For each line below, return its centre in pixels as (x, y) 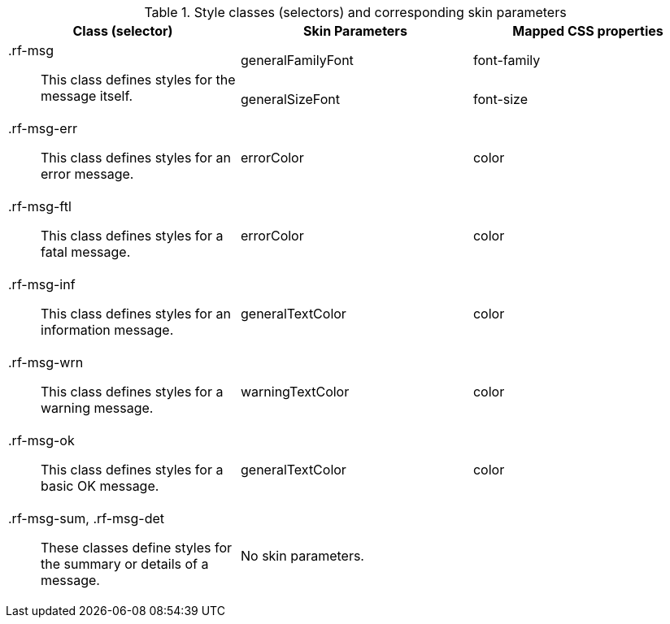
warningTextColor (295, 392)
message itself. (87, 96)
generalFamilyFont (297, 60)
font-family (507, 60)
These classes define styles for (137, 548)
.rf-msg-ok (41, 440)
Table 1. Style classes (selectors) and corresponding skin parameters (355, 12)
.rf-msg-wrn (46, 362)
